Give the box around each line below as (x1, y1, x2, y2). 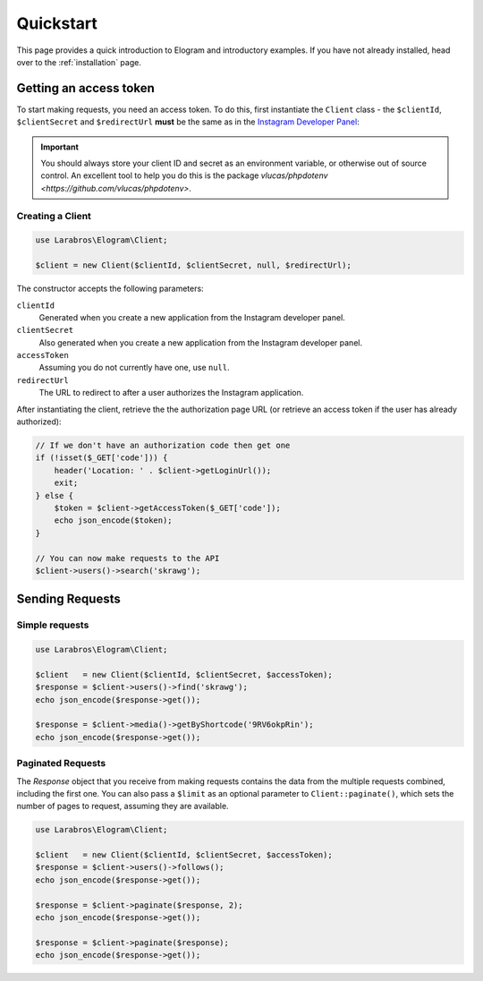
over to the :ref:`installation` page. (16, 56, 142, 67)
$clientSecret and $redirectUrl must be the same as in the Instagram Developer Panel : (16, 116, 360, 127)
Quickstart (16, 13, 98, 33)
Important (40, 141, 80, 152)
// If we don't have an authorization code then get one (35, 440, 291, 450)
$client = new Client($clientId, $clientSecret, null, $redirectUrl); (35, 260, 352, 270)
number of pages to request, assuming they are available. (16, 801, 229, 812)
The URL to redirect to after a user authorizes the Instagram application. (38, 388, 304, 398)
